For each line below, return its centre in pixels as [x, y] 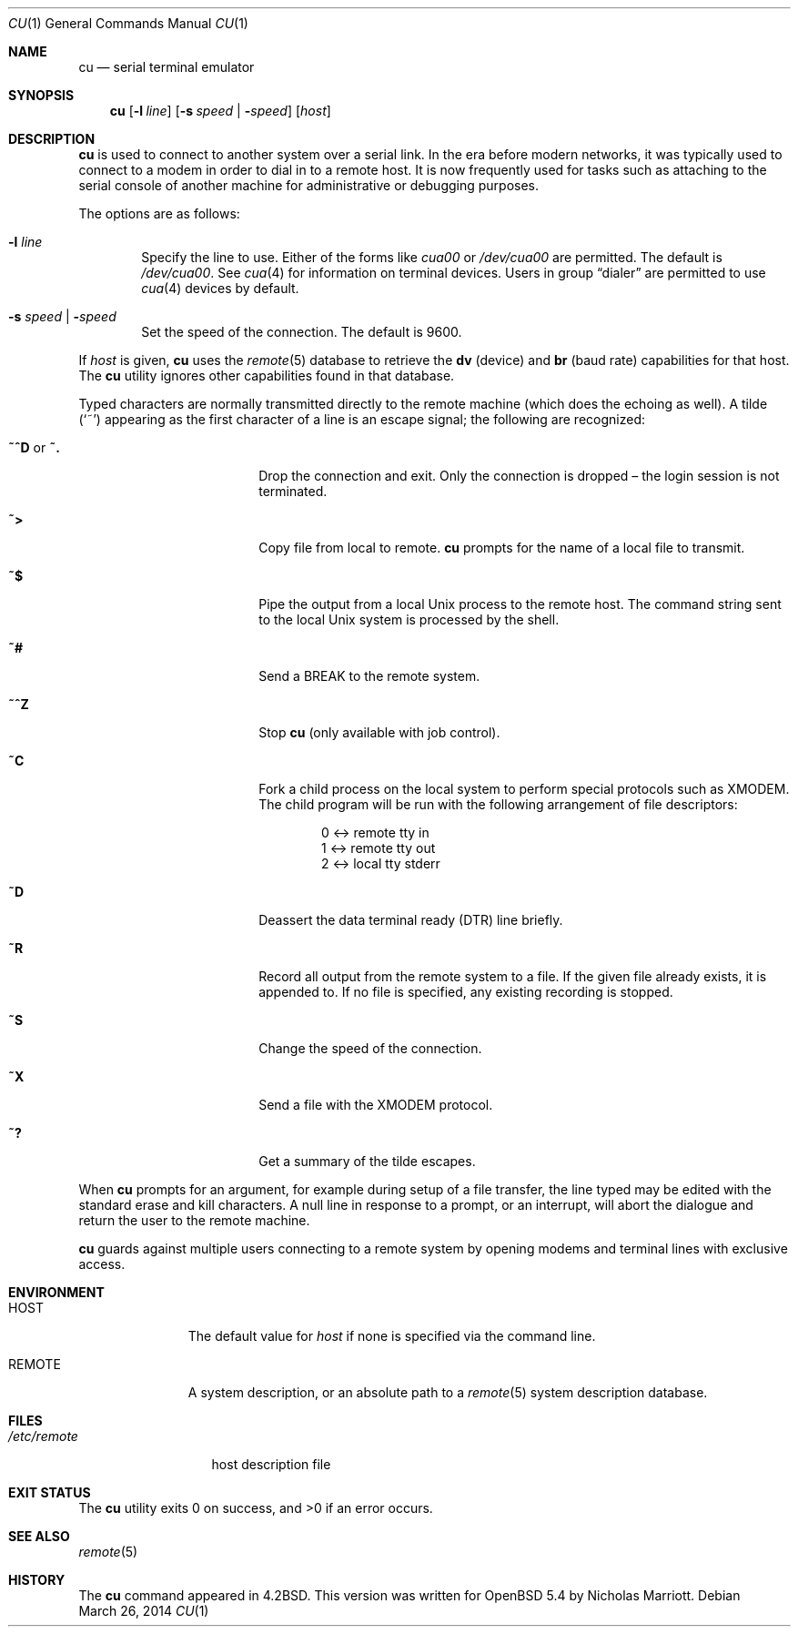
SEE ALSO [39, 1536]
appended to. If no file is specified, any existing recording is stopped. [466, 992]
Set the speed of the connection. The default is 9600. [302, 332]
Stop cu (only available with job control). [379, 732]
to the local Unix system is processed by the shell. [409, 619]
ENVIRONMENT [56, 1292]
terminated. [293, 491]
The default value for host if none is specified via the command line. [392, 1336]
